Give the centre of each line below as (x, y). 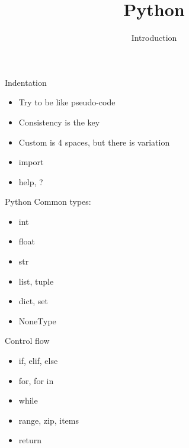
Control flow (27, 341)
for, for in (36, 380)
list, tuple (36, 281)
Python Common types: (48, 202)
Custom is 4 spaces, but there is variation (94, 142)
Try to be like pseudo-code (67, 102)
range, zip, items (49, 420)
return (30, 440)
